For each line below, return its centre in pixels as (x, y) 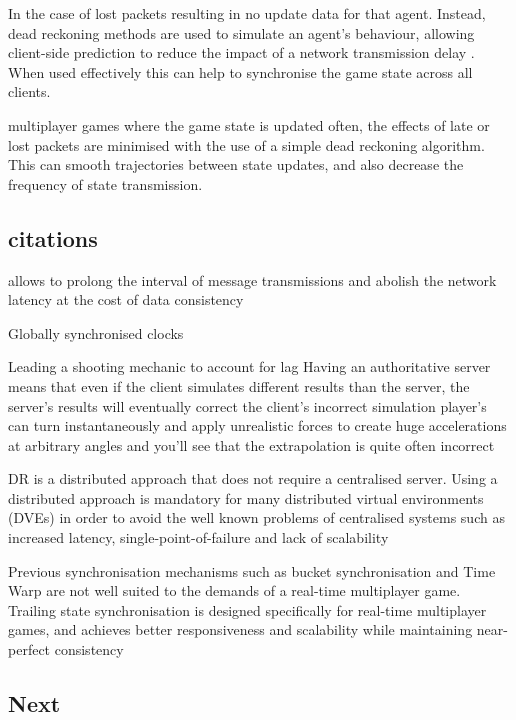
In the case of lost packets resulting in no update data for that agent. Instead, (247, 13)
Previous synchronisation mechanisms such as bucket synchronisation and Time (252, 570)
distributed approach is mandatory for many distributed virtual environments (246, 497)
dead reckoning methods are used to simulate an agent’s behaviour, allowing (241, 32)
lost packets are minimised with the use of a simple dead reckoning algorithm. (246, 144)
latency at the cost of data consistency (126, 299)
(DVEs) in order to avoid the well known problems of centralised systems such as (256, 517)
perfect (29, 649)
